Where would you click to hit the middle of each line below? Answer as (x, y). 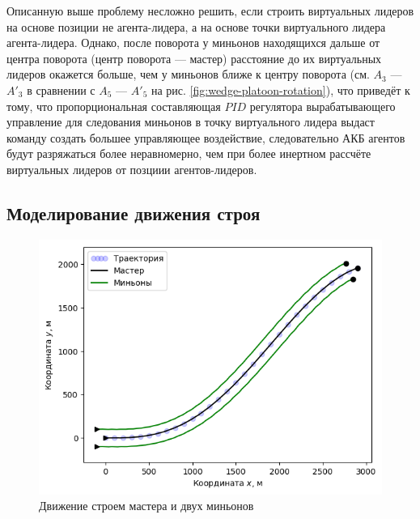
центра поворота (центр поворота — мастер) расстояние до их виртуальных (194, 58)
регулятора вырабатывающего (322, 106)
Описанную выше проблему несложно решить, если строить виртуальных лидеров (210, 11)
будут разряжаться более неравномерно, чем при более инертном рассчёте (189, 153)
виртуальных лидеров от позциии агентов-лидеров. (132, 169)
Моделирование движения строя (134, 213)
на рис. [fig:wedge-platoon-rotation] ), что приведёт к (280, 89)
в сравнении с (61, 89)
